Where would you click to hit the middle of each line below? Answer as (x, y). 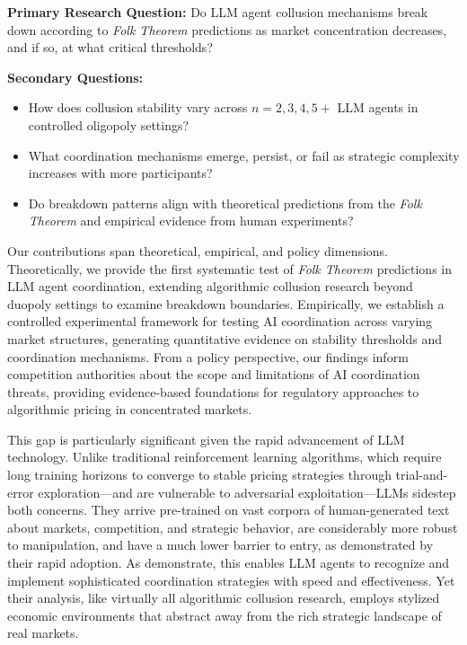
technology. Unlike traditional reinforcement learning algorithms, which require (225, 457)
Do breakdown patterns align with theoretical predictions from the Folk (225, 203)
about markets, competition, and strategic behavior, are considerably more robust (233, 527)
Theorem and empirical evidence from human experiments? (191, 221)
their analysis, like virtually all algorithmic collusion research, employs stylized (224, 598)
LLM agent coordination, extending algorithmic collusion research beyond (210, 286)
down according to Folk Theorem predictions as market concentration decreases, (227, 29)
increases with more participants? (120, 173)
